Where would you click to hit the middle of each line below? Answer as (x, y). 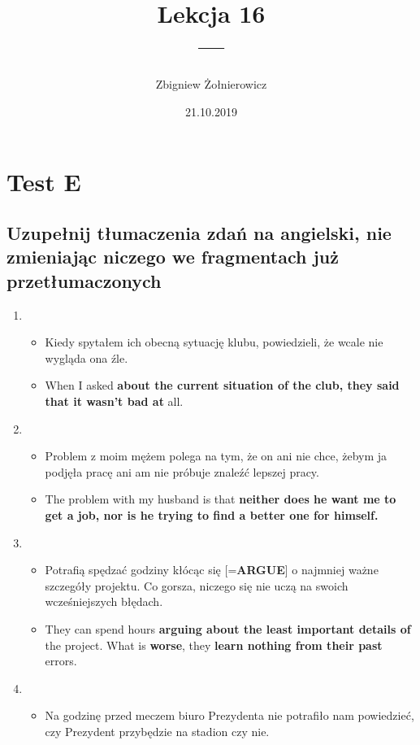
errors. (61, 661)
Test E (44, 181)
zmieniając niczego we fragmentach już (173, 257)
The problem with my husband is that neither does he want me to (221, 499)
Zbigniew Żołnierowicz (211, 84)
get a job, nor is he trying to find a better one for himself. (212, 515)
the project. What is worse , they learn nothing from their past (214, 645)
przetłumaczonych (84, 280)
